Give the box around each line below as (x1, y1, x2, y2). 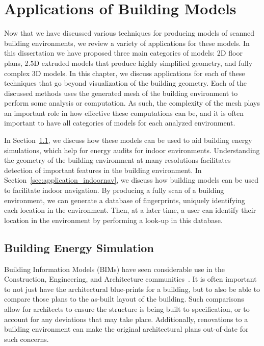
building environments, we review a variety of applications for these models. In (4, 37, 250, 48)
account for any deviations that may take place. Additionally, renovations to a (4, 313, 248, 324)
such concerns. (4, 333, 49, 344)
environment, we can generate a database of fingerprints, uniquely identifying (4, 194, 245, 205)
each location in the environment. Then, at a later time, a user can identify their (4, 205, 256, 215)
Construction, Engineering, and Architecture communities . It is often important (4, 274, 257, 284)
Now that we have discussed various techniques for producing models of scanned (4, 28, 255, 38)
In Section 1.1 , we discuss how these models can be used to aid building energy (4, 135, 252, 145)
